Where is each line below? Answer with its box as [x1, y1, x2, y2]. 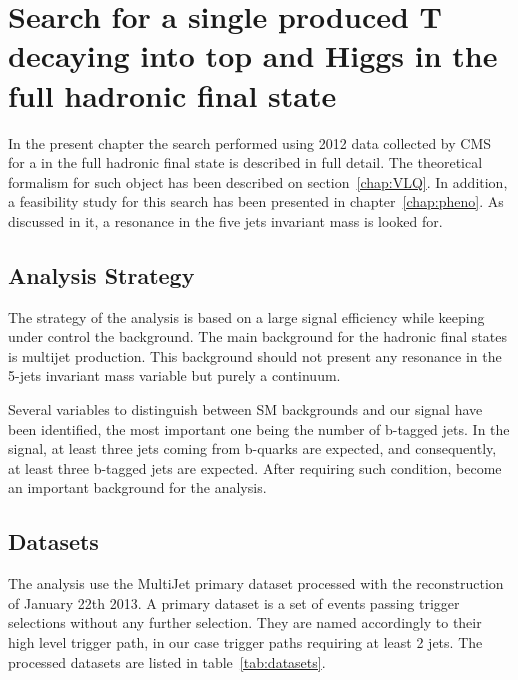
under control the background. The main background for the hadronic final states [8, 326, 507, 347]
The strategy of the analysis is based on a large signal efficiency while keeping [8, 306, 485, 327]
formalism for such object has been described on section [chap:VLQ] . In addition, [8, 171, 508, 192]
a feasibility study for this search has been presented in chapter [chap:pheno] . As [8, 191, 504, 212]
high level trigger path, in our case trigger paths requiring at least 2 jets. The [8, 632, 483, 652]
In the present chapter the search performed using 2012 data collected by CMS [8, 132, 492, 153]
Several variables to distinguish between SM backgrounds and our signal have [8, 399, 483, 420]
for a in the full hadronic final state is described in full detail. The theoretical [8, 152, 483, 173]
